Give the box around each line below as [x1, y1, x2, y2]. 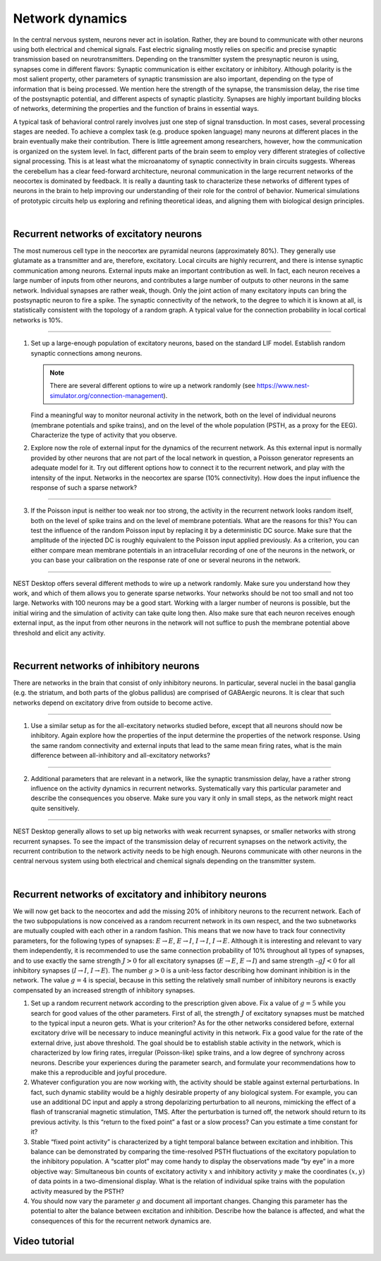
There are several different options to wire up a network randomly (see [49, 382, 255, 390]
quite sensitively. [30, 804, 80, 812]
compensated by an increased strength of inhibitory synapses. [13, 986, 195, 995]
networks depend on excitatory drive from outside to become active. [13, 698, 213, 707]
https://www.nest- [256, 382, 310, 390]
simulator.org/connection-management [49, 391, 164, 399]
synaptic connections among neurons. [30, 348, 143, 357]
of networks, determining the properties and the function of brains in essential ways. [13, 105, 260, 113]
